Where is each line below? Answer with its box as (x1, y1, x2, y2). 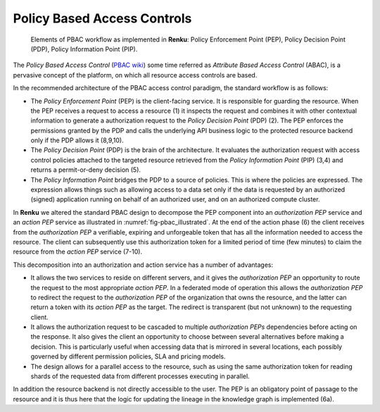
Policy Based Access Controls (13, 11, 192, 26)
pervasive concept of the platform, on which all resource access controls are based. (13, 70, 258, 79)
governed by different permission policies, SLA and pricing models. (30, 352, 226, 361)
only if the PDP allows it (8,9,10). (30, 136, 125, 144)
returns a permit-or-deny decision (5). (30, 166, 141, 174)
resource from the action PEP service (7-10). (13, 247, 143, 256)
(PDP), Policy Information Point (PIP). (30, 44, 138, 53)
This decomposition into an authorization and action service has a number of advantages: (13, 261, 274, 269)
